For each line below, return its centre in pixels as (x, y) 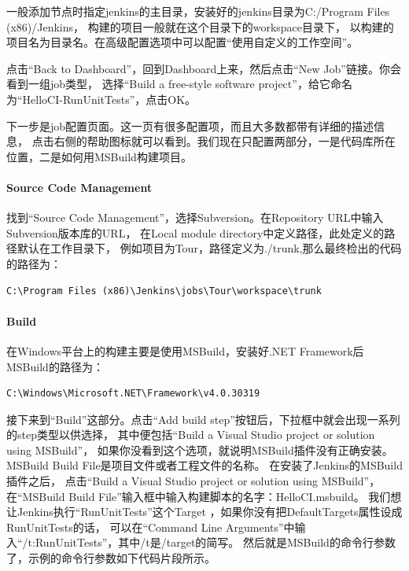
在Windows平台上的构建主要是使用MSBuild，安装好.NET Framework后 (185, 350)
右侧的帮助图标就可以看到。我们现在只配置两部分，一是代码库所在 (225, 141)
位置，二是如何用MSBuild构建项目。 (99, 156)
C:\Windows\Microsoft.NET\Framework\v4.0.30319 (133, 394)
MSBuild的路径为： (55, 366)
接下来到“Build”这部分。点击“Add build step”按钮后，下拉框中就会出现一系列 (203, 419)
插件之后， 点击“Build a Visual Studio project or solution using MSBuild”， (193, 481)
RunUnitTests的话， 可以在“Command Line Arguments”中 (151, 527)
